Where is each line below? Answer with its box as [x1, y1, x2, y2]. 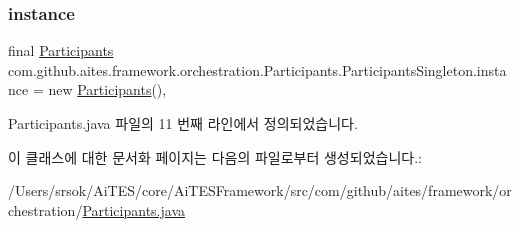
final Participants [8, 40, 114, 61]
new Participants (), [48, 79, 167, 100]
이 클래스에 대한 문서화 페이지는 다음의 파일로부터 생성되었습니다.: [8, 146, 422, 167]
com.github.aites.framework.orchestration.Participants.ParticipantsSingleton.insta [8, 59, 507, 80]
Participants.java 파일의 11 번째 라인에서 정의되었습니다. [8, 113, 358, 133]
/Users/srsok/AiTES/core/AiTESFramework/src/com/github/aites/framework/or [8, 180, 512, 201]
